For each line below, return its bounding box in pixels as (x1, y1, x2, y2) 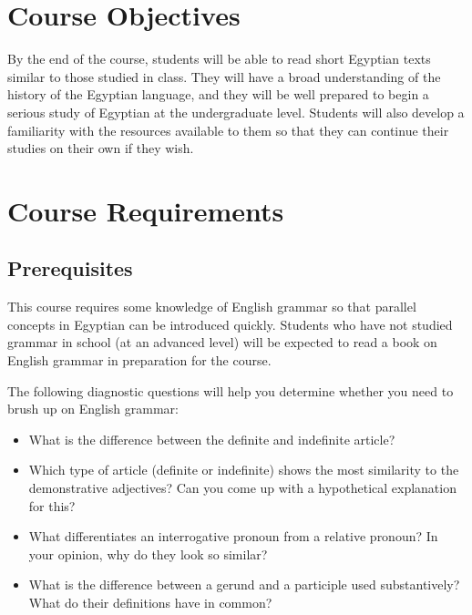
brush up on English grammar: (7, 399, 179, 418)
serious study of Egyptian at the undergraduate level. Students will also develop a (7, 102, 465, 121)
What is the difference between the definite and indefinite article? (28, 429, 395, 448)
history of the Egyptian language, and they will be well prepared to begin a (7, 85, 429, 104)
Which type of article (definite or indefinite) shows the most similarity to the (28, 460, 459, 479)
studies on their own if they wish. (7, 138, 194, 158)
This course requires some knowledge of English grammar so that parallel (7, 297, 416, 316)
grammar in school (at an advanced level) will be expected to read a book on (7, 333, 437, 352)
